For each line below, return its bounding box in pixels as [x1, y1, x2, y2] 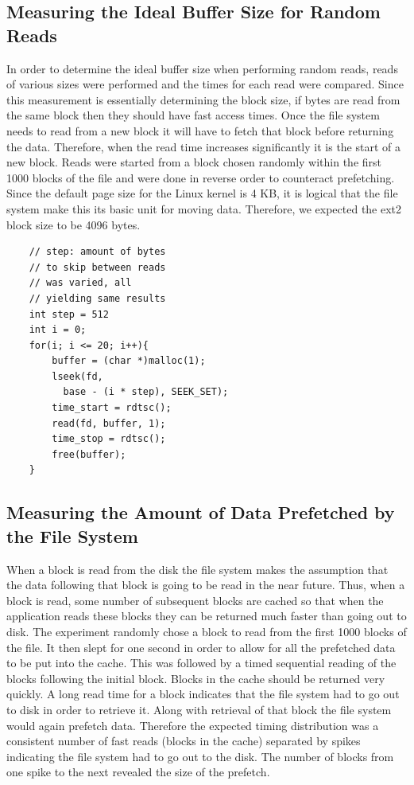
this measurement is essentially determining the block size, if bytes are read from [6, 91, 400, 107]
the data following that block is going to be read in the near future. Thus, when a [6, 576, 405, 593]
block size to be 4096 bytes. [6, 216, 141, 232]
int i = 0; [29, 324, 87, 336]
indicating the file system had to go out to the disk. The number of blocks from [6, 748, 394, 764]
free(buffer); [52, 448, 126, 460]
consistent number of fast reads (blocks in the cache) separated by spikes [6, 732, 361, 749]
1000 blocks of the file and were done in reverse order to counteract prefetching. [6, 169, 395, 186]
